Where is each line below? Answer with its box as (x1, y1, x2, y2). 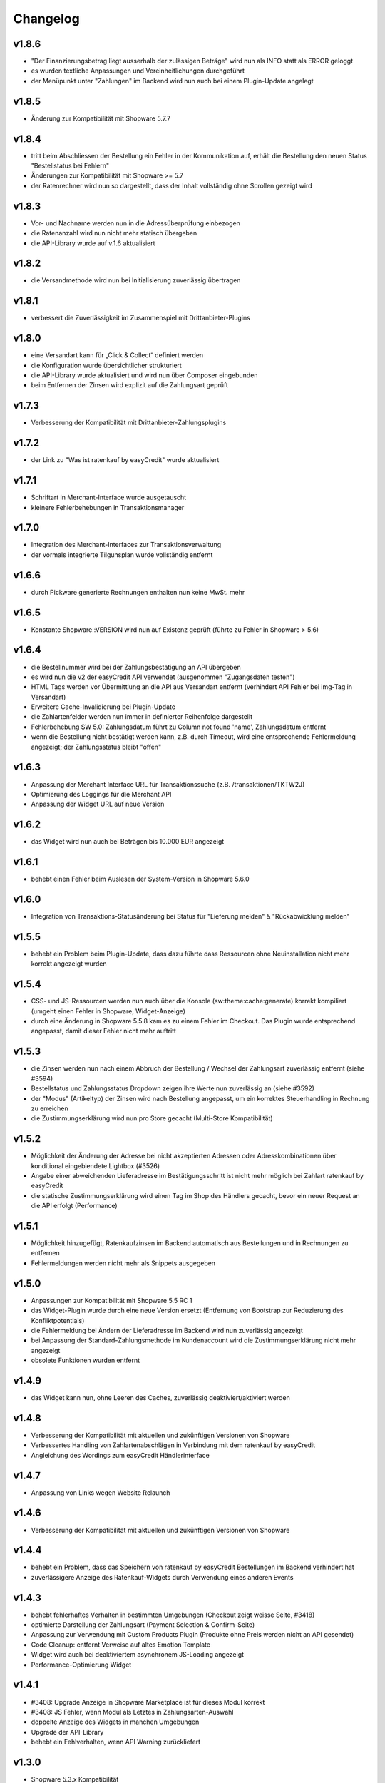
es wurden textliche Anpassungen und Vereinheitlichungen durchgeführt (31, 66, 245, 75)
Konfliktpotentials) (31, 1316, 85, 1324)
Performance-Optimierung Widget (31, 1660, 132, 1669)
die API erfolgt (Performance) (31, 1202, 118, 1210)
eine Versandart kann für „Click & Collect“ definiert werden (31, 351, 204, 359)
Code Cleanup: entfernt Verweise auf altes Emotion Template (31, 1640, 210, 1649)
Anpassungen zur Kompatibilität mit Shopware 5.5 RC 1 (31, 1296, 192, 1304)
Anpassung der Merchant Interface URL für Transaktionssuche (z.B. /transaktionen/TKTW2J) (31, 780, 305, 788)
